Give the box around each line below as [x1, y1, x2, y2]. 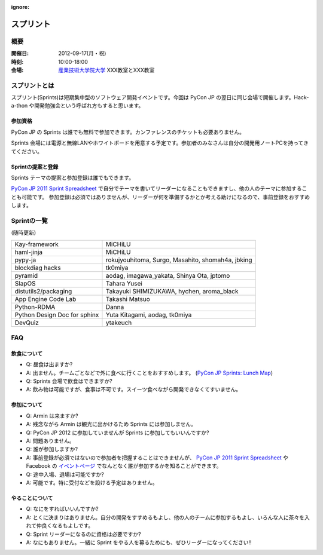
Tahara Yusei [105, 279, 143, 287]
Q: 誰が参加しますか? [26, 446, 78, 453]
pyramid [14, 271, 38, 280]
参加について [11, 401, 43, 409]
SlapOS [14, 279, 36, 287]
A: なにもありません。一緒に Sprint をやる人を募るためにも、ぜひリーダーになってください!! [26, 538, 252, 546]
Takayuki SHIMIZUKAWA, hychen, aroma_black [105, 287, 239, 295]
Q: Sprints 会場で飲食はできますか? [26, 378, 113, 385]
